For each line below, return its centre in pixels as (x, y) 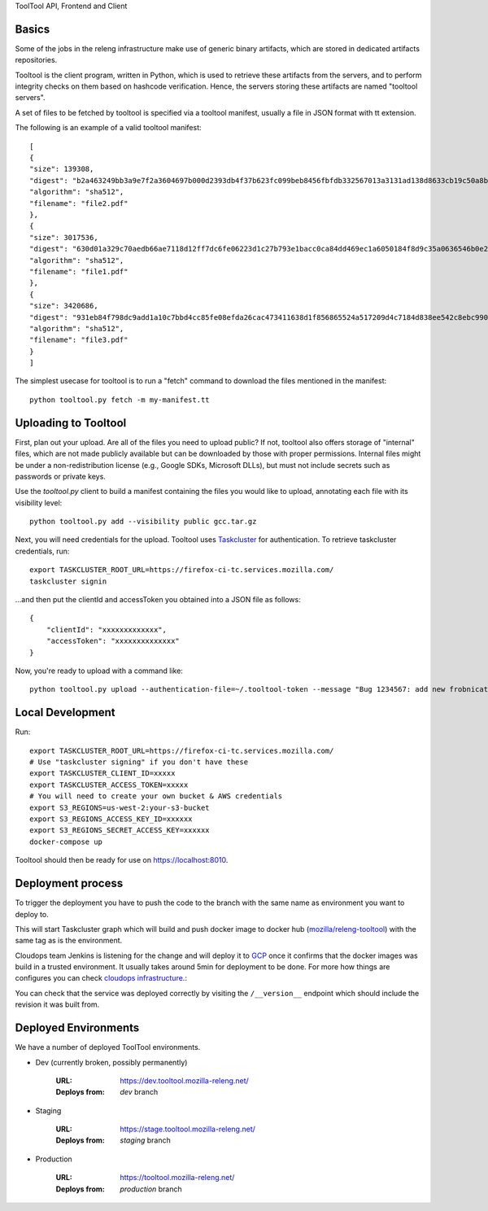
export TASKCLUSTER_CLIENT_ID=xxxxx (102, 774)
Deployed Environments (77, 1028)
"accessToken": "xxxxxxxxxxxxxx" (113, 641)
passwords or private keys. (60, 476)
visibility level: (39, 503)
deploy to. (32, 914)
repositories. (36, 60)
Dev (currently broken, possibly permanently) (111, 1062)
